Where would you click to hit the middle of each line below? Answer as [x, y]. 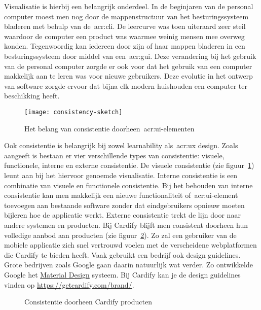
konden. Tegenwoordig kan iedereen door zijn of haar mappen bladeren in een [125, 46]
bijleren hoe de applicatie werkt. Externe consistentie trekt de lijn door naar [122, 215]
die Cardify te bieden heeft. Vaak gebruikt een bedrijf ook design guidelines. [122, 254]
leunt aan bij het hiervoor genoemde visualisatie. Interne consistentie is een [121, 175]
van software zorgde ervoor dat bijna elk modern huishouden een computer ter [126, 85]
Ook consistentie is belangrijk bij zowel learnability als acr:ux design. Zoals [121, 145]
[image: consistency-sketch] [73, 112]
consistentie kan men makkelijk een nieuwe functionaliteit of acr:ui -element [121, 195]
